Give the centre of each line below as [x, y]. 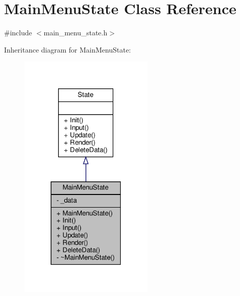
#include [18, 33]
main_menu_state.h [76, 33]
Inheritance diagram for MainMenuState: [67, 49]
